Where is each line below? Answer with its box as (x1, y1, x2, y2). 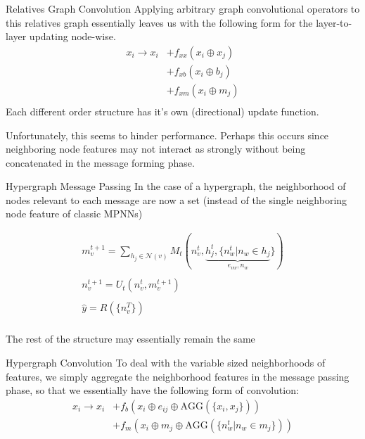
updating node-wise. (29, 29, 116, 44)
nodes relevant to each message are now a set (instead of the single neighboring (6, 192, 347, 207)
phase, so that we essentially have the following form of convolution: (6, 383, 299, 397)
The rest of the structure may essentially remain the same (6, 331, 255, 346)
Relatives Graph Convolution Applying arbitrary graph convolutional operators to (6, 1, 360, 15)
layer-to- (316, 15, 352, 30)
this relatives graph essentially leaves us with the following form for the (6, 15, 313, 30)
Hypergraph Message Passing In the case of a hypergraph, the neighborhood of (6, 179, 346, 193)
